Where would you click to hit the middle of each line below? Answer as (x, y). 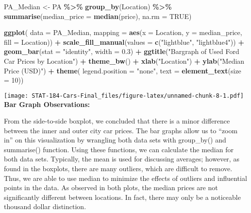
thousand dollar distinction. (45, 206)
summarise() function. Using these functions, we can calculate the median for (119, 149)
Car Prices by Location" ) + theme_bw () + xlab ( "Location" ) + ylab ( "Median (124, 61)
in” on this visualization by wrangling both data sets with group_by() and (115, 140)
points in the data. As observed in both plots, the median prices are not (111, 187)
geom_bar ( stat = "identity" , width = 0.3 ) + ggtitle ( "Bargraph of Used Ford (122, 51)
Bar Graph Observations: (47, 104)
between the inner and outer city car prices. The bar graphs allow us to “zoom (121, 130)
